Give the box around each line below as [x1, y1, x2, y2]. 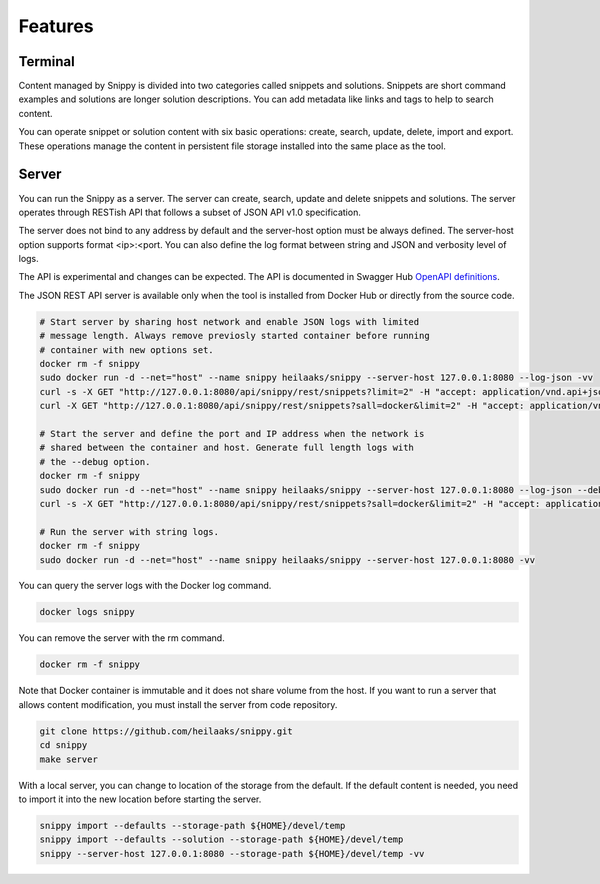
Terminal [18, 53, 75, 70]
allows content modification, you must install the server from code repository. [18, 698, 338, 710]
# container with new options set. [39, 344, 214, 355]
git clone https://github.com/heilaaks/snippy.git [39, 725, 294, 737]
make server [39, 753, 99, 765]
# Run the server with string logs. [39, 526, 220, 537]
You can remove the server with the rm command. [18, 632, 225, 644]
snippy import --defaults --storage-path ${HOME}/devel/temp [39, 820, 346, 831]
